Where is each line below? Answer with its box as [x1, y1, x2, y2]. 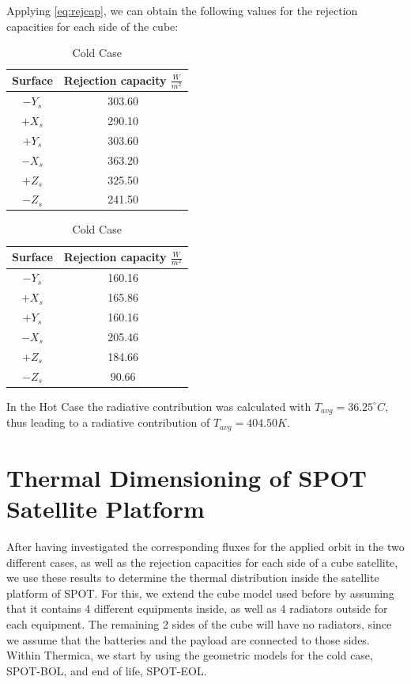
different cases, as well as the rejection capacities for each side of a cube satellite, [6, 553, 398, 570]
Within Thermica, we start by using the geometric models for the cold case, [6, 647, 373, 663]
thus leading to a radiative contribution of [6, 414, 210, 431]
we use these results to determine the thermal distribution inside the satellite [6, 569, 379, 586]
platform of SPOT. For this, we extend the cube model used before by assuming [6, 584, 394, 601]
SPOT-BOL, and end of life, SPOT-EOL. [6, 662, 207, 678]
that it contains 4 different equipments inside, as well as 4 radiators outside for [6, 600, 388, 617]
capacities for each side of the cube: [6, 17, 179, 34]
